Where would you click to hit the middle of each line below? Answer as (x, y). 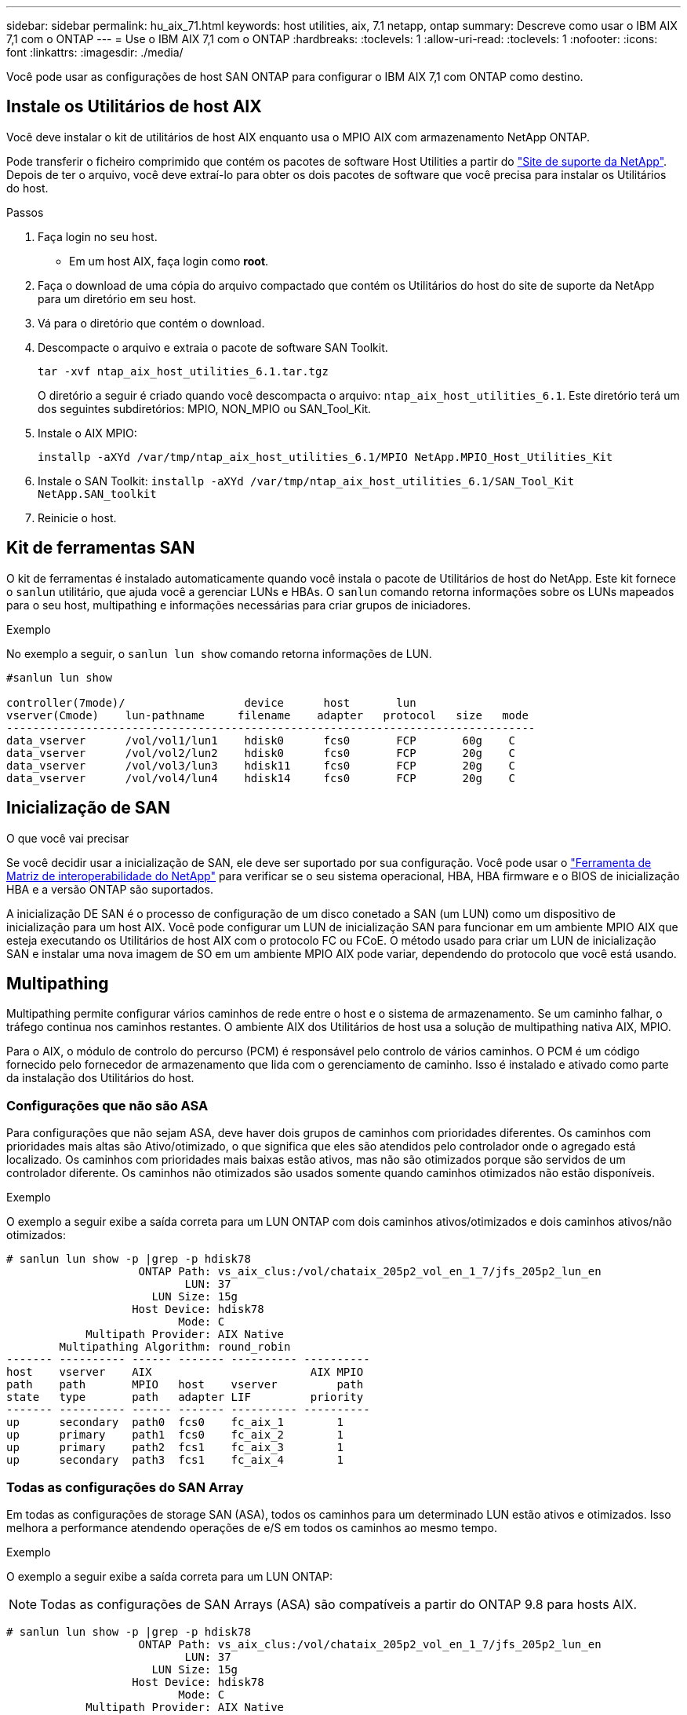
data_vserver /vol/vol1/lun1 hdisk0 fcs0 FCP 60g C (261, 740)
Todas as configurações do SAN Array (125, 1487)
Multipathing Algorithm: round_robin (175, 1347)
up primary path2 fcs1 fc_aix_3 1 (175, 1448)
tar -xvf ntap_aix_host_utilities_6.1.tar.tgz (183, 371)
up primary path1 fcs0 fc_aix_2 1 (175, 1435)
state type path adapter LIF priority (185, 1397)
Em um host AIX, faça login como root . (169, 261)
